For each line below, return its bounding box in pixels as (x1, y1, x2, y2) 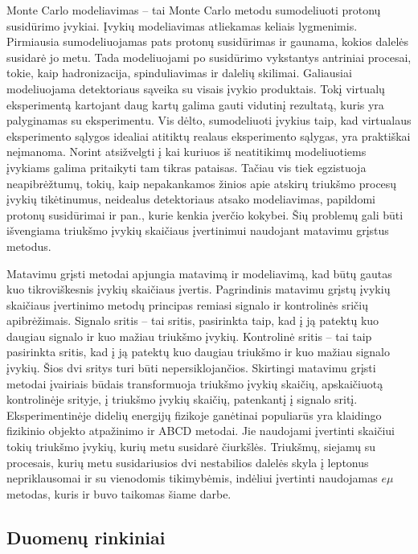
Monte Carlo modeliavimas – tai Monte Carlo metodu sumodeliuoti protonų (6, 2, 381, 18)
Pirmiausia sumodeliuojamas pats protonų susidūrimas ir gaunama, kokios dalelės (6, 33, 409, 50)
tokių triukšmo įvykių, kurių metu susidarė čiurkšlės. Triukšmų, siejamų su (6, 438, 375, 455)
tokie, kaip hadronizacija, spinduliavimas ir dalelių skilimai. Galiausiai (6, 64, 352, 81)
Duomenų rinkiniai (6, 524, 166, 549)
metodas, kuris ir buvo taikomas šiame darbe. (6, 485, 232, 502)
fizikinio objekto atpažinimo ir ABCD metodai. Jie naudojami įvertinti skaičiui (6, 422, 395, 439)
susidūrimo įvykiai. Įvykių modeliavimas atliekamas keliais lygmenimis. (6, 17, 358, 34)
